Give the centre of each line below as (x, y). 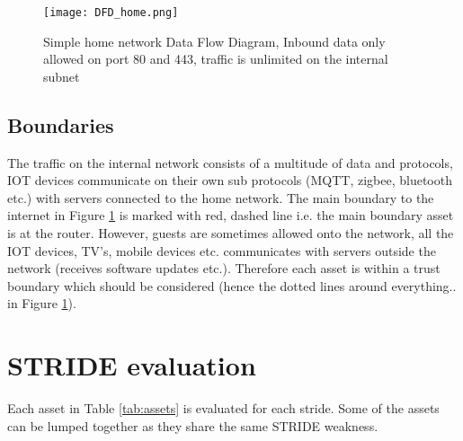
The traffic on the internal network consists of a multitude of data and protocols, (230, 162)
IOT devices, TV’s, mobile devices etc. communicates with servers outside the (222, 250)
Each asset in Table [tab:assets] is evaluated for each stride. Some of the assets (223, 408)
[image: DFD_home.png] (111, 13)
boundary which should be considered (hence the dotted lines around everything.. (232, 285)
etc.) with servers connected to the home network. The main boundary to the (221, 197)
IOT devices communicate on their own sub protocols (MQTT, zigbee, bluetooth (230, 180)
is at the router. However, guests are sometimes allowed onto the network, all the (231, 233)
